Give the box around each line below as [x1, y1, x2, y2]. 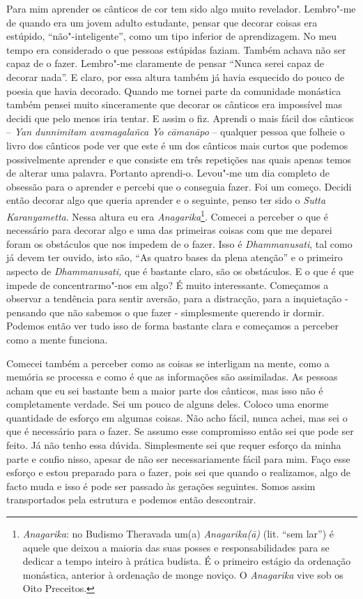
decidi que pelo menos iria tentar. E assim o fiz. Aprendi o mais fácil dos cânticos [6, 110, 354, 125]
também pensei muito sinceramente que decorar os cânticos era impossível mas [6, 97, 343, 112]
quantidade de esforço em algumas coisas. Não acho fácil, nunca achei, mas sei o [6, 410, 348, 424]
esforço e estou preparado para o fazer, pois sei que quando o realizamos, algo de [6, 465, 351, 480]
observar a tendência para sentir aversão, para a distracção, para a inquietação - [6, 291, 348, 306]
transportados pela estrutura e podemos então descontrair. [6, 492, 256, 507]
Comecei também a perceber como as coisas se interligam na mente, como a [6, 355, 330, 370]
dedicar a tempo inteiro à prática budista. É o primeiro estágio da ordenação [22, 554, 351, 568]
